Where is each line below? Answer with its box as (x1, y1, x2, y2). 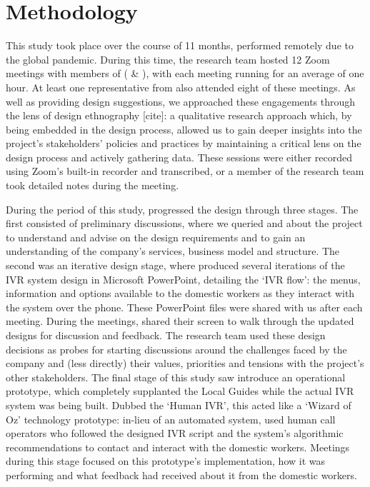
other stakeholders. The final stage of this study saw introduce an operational (6, 369, 346, 384)
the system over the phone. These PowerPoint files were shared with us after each (6, 299, 363, 314)
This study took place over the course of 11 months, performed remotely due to (6, 38, 354, 53)
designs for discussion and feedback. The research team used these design (6, 328, 326, 342)
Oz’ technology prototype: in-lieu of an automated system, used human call (6, 411, 336, 426)
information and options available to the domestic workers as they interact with (6, 286, 355, 301)
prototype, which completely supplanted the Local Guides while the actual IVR (6, 383, 354, 398)
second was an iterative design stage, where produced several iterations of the (6, 258, 345, 273)
